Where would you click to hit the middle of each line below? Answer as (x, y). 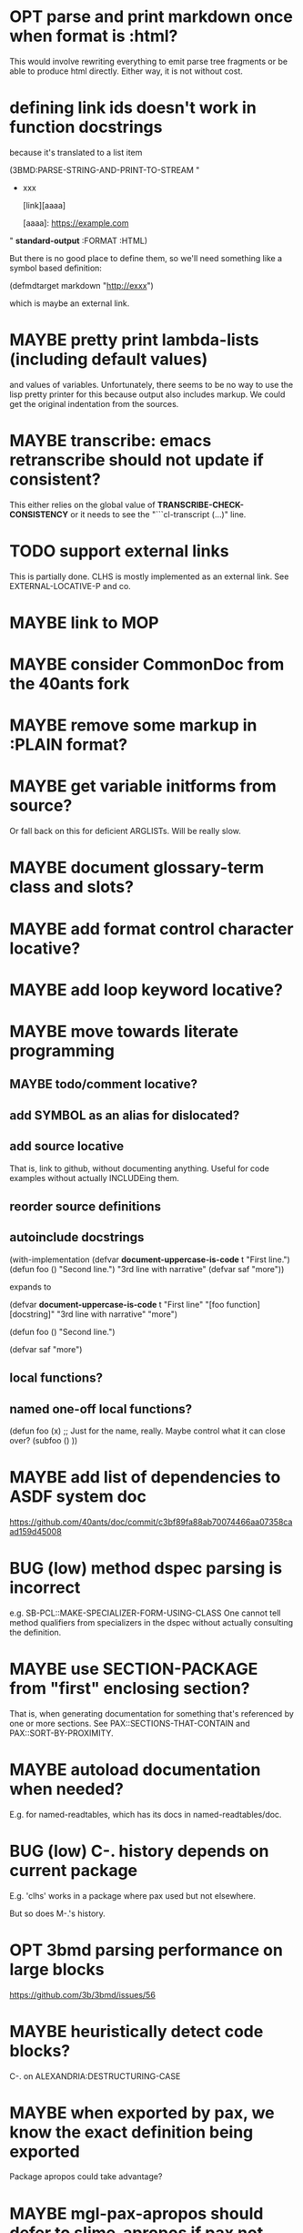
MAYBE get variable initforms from (143, 786)
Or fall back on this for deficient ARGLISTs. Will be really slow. (125, 831)
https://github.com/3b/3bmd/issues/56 (83, 1994)
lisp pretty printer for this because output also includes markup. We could (147, 394)
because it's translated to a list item (76, 152)
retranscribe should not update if (136, 460)
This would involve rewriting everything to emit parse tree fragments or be (149, 61)
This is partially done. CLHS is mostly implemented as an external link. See (149, 576)
